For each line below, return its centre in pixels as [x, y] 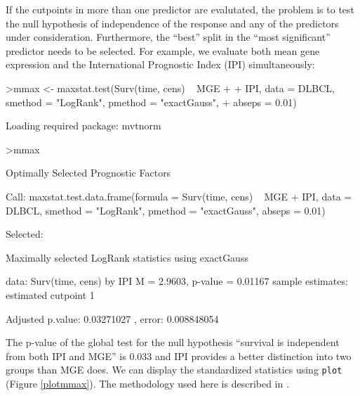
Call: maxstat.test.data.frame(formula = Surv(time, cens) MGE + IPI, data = [179, 196]
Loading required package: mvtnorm [84, 126]
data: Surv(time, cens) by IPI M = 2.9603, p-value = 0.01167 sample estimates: [177, 281]
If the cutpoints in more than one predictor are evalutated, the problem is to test [180, 9]
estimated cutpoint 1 [50, 294]
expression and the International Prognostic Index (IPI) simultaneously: [160, 64]
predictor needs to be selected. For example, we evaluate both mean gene [163, 50]
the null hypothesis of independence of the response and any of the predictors [172, 23]
